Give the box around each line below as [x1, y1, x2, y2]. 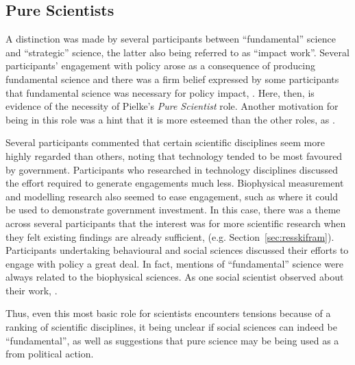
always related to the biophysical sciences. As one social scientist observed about [5, 270, 344, 284]
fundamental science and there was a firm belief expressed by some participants [5, 71, 339, 86]
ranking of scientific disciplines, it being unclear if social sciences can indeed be [5, 320, 337, 334]
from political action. [5, 346, 94, 361]
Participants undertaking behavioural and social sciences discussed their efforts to [5, 243, 349, 257]
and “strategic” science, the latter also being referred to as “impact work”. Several [5, 45, 350, 59]
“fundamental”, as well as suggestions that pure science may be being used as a [5, 333, 339, 347]
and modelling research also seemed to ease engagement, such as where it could [5, 189, 339, 203]
